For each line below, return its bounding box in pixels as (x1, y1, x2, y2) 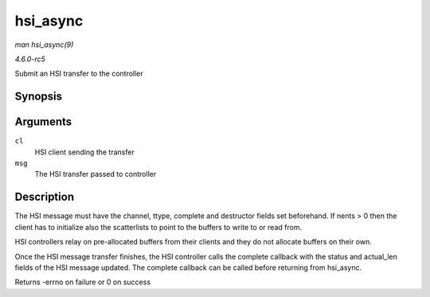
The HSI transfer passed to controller (34, 170, 157, 179)
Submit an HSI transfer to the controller (14, 68, 143, 79)
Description (14, 190, 75, 204)
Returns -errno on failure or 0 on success (14, 277, 151, 287)
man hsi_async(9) (14, 40, 74, 49)
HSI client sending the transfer (34, 147, 135, 157)
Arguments (14, 115, 72, 129)
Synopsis (14, 90, 63, 104)
